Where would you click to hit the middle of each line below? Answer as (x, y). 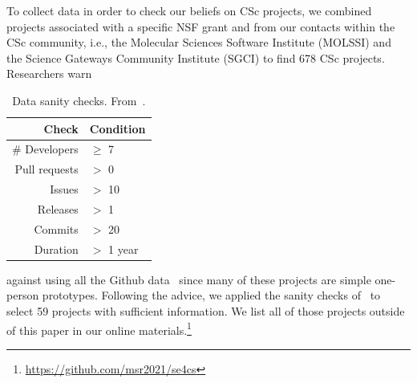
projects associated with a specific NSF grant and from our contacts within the (201, 26)
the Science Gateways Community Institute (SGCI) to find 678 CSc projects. (196, 57)
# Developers (45, 149)
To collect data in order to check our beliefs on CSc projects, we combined (189, 10)
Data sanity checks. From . (79, 100)
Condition (117, 128)
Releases (58, 208)
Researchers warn (49, 73)
